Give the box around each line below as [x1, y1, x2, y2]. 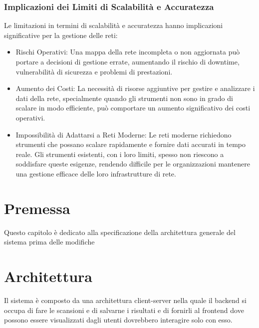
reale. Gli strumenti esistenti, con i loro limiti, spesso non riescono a [15, 148, 224, 159]
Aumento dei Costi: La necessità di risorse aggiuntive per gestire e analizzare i [15, 83, 255, 93]
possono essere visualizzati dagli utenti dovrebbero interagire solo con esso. [4, 314, 233, 325]
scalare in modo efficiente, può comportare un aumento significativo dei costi [15, 102, 251, 113]
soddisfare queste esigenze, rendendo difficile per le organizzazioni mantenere [15, 158, 250, 169]
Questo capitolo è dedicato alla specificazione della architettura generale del [4, 226, 236, 237]
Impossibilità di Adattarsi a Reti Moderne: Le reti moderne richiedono [15, 129, 232, 139]
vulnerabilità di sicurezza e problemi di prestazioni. [15, 66, 173, 76]
